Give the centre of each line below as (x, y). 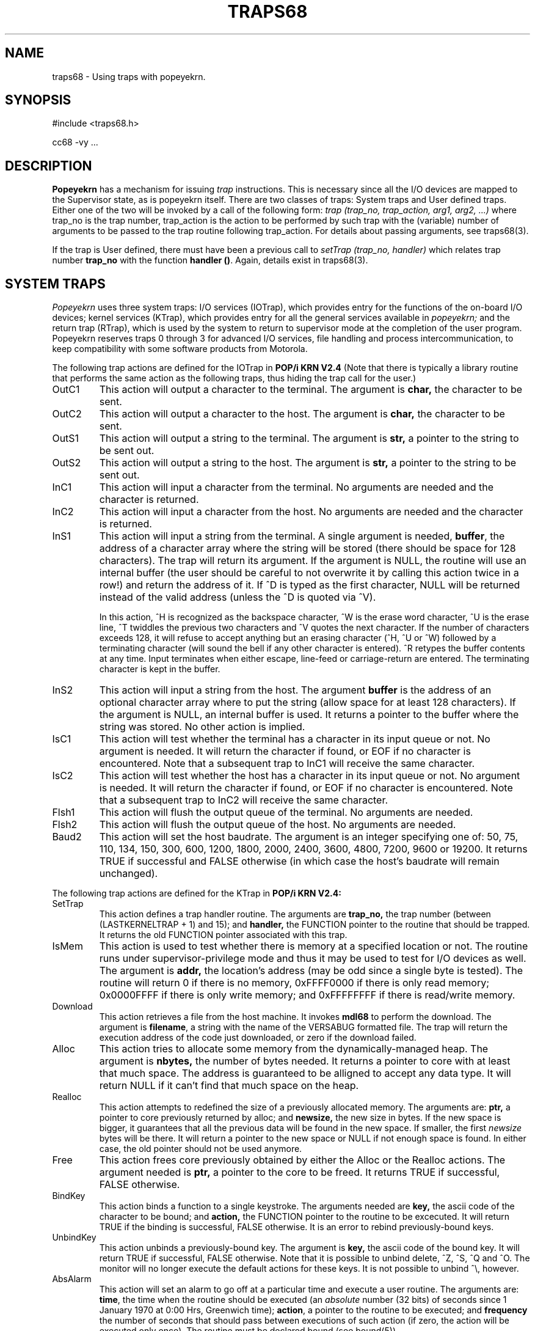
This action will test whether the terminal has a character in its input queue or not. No (295, 739)
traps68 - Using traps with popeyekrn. (129, 76)
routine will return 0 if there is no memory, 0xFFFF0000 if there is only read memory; (294, 983)
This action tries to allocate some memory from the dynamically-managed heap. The (294, 1049)
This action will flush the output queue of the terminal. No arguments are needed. (286, 812)
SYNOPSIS (38, 100)
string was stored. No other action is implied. (202, 727)
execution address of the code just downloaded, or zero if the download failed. (258, 1038)
